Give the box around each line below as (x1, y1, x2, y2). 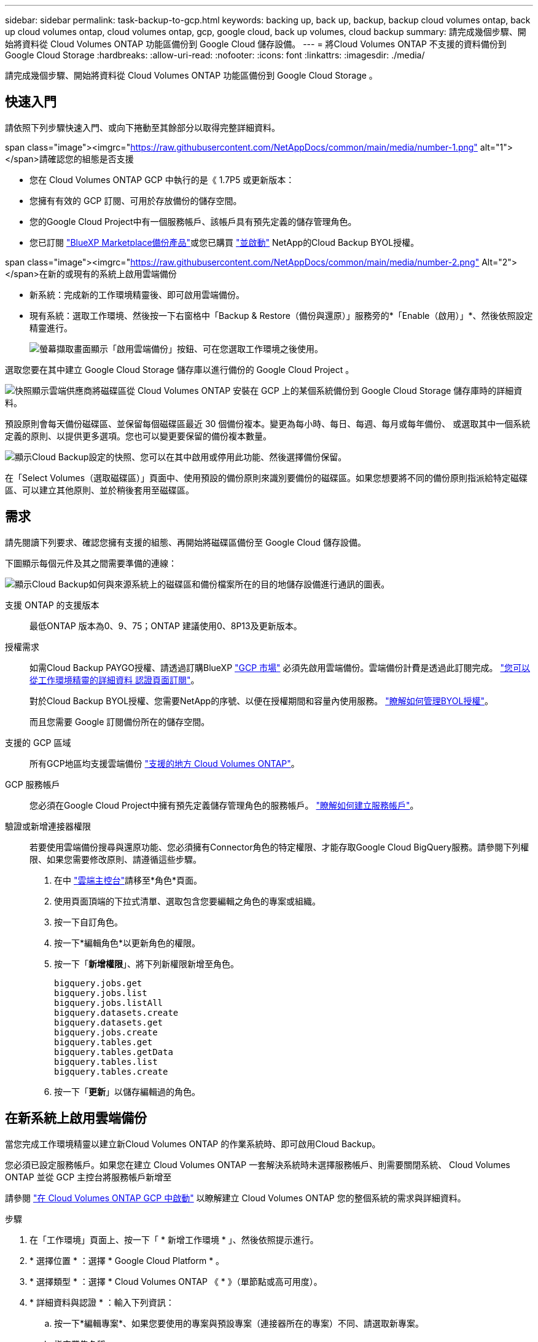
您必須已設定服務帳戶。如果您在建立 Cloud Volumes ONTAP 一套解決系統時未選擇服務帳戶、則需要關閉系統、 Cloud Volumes (5, 1159, 510, 1170)
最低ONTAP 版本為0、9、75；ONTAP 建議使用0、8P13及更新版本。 (29, 620, 302, 631)
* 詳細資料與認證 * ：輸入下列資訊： (29, 1297, 174, 1308)
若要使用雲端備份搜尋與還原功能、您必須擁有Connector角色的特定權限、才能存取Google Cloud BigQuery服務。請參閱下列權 (29, 841, 529, 852)
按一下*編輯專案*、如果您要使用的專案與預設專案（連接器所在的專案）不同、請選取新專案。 (54, 1317, 424, 1328)
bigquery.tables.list (54, 1056, 158, 1067)
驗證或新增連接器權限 (5, 820, 91, 831)
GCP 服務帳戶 (5, 779, 60, 790)
